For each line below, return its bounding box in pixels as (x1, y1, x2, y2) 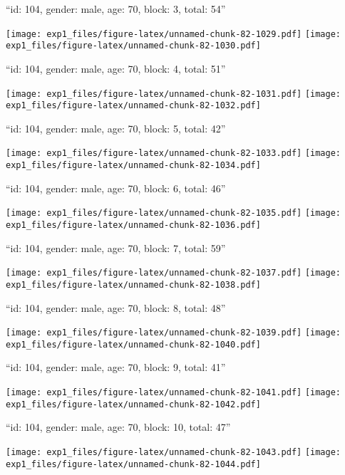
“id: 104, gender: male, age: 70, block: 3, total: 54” (6, 1, 226, 16)
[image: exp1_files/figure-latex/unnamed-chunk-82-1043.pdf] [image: (6, 447, 341, 457)
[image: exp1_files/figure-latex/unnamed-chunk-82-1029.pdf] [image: (6, 28, 341, 39)
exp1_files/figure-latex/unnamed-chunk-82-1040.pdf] (6, 339, 261, 350)
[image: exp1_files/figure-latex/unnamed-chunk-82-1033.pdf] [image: (6, 148, 341, 159)
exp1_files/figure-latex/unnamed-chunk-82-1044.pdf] (6, 459, 261, 469)
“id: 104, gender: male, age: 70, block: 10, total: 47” (6, 419, 231, 434)
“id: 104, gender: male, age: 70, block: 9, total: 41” (6, 360, 226, 375)
